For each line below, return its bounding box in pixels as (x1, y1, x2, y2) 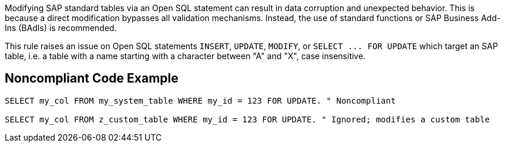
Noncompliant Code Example (5, 71, 179, 86)
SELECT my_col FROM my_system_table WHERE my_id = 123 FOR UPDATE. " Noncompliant (5, 95, 396, 105)
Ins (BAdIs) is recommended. (5, 23, 117, 33)
